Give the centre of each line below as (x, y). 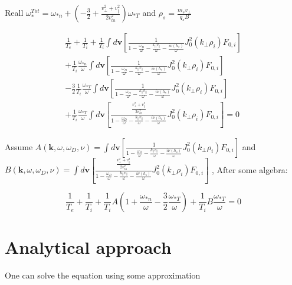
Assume (19, 146)
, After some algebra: (250, 169)
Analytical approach (88, 247)
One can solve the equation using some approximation (103, 275)
